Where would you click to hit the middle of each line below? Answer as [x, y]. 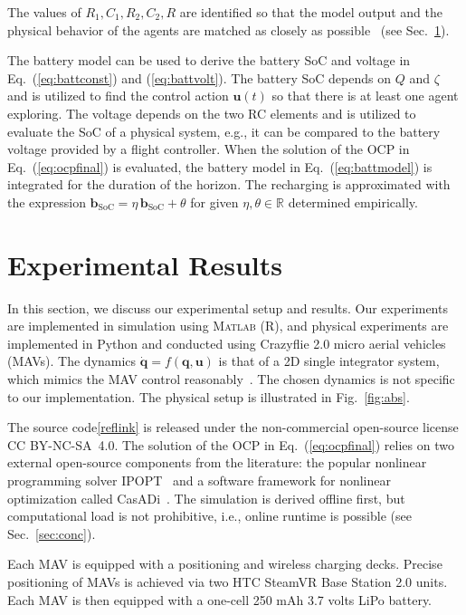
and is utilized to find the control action [118, 96]
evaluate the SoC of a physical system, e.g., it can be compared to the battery [224, 131]
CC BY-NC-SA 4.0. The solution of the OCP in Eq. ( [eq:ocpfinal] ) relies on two [231, 444]
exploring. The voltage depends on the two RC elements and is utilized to [212, 113]
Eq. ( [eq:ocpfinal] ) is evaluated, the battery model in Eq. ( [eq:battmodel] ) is [220, 166]
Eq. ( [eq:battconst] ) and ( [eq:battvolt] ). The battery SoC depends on [199, 77]
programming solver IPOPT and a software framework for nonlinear [199, 480]
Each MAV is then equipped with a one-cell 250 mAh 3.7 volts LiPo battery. [219, 599]
